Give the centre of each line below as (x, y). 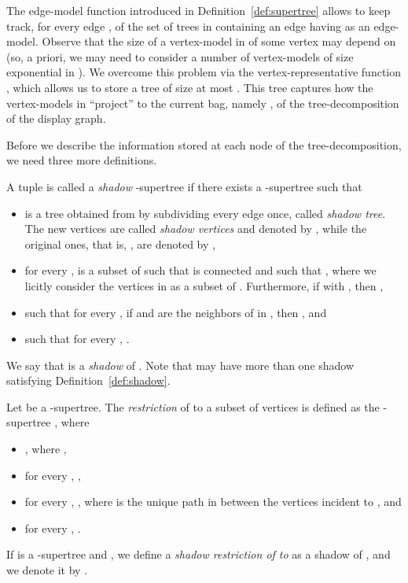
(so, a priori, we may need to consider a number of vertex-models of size (180, 56)
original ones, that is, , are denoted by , (120, 244)
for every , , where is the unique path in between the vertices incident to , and (213, 502)
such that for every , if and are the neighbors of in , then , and (176, 312)
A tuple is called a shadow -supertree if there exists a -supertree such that (184, 186)
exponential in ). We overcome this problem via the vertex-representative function (204, 72)
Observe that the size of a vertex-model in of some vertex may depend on (219, 41)
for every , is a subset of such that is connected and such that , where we (200, 270)
